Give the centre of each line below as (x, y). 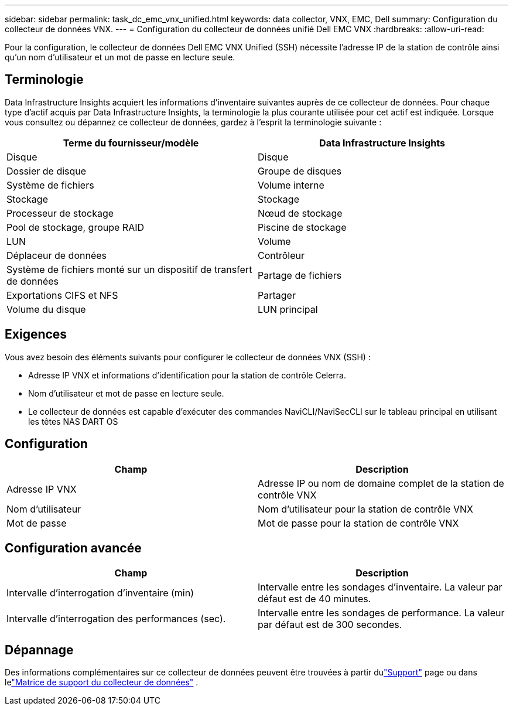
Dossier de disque (47, 171)
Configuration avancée (73, 548)
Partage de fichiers (300, 275)
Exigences (36, 334)
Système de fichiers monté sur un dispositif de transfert (129, 269)
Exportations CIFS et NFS (62, 295)
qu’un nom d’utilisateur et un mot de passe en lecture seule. (120, 57)
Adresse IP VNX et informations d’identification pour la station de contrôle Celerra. (187, 375)
